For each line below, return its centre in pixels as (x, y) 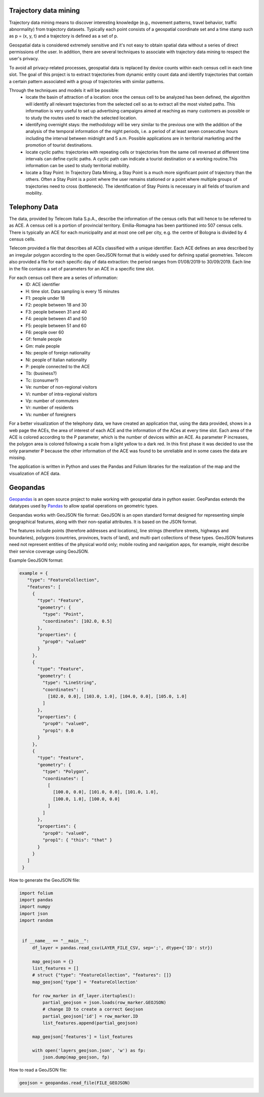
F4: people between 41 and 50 (56, 319)
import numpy (35, 907)
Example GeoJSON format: (36, 560)
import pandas (36, 900)
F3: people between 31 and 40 (56, 312)
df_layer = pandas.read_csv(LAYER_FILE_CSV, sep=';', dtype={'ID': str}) (122, 948)
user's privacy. (24, 59)
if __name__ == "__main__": (56, 941)
